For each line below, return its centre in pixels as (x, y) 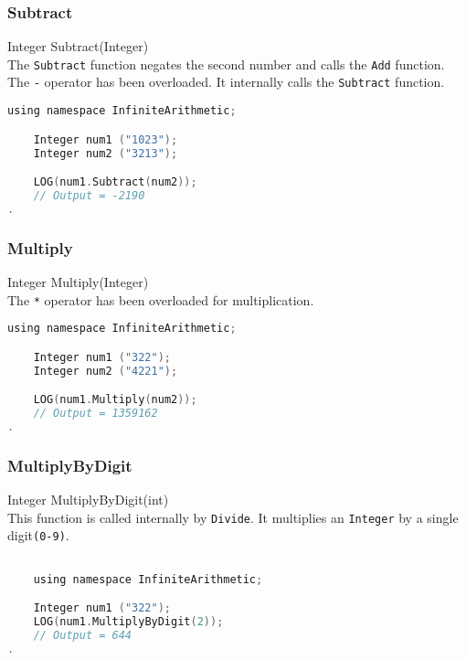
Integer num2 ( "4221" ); (106, 371)
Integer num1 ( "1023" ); (106, 139)
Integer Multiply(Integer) (78, 281)
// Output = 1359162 (95, 413)
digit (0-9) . (38, 535)
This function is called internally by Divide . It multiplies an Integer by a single (233, 517)
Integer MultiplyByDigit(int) (88, 499)
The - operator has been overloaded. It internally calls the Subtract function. (226, 82)
